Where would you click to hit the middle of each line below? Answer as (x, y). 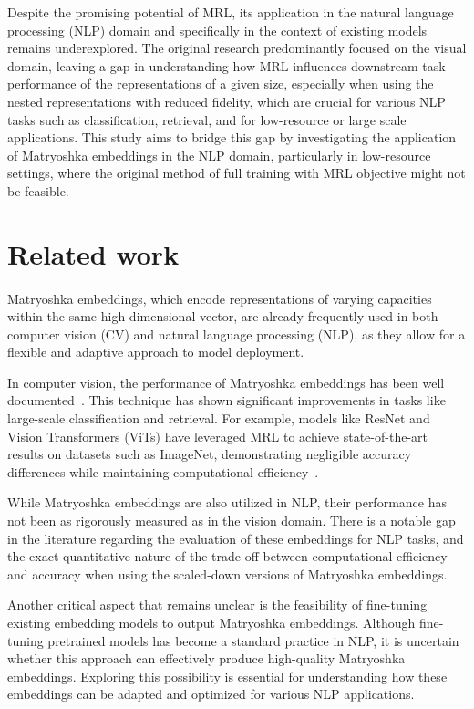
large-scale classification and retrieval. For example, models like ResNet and (219, 418)
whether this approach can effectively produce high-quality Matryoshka (206, 658)
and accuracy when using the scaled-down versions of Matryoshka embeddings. (227, 573)
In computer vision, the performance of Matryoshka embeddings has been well (226, 382)
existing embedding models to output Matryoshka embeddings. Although (211, 622)
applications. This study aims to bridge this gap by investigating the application (232, 137)
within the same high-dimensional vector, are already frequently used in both (223, 316)
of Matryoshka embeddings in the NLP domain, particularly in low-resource (219, 155)
